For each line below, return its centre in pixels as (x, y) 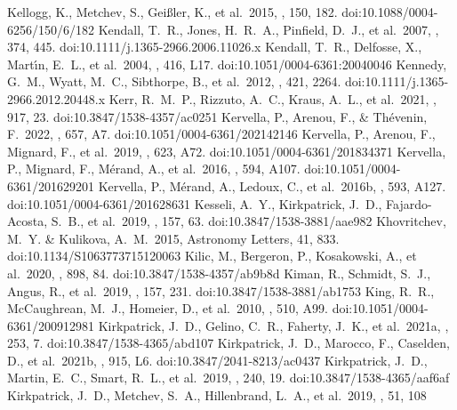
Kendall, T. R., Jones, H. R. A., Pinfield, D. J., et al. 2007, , (269, 29)
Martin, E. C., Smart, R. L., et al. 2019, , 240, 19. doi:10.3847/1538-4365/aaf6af (228, 378)
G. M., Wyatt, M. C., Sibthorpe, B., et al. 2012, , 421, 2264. (174, 81)
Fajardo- (409, 203)
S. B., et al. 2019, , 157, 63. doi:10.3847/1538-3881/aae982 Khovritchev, (249, 221)
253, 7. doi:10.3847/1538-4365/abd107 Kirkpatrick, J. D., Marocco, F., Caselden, (228, 343)
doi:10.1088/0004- (390, 12)
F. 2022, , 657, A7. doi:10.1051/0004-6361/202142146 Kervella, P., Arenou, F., (221, 134)
